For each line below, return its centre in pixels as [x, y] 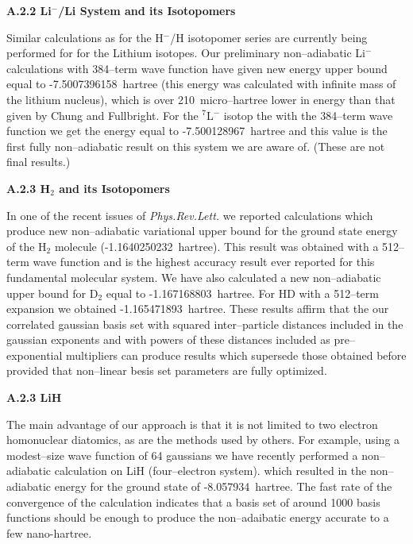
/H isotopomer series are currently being [269, 37]
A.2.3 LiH [34, 397]
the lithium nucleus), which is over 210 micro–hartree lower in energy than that [201, 99]
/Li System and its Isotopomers [147, 10]
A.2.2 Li [29, 10]
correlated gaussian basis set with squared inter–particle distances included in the [205, 324]
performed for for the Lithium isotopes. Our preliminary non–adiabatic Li [186, 53]
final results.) [39, 162]
